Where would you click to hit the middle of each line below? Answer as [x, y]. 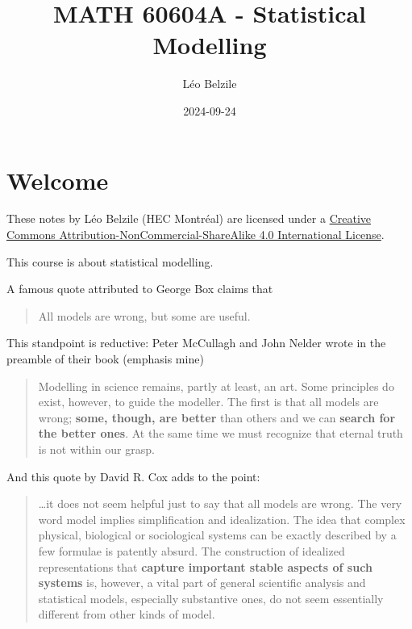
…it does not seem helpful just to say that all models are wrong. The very [220, 503]
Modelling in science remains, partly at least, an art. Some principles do [216, 386]
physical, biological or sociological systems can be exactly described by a [217, 535]
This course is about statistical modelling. [110, 261]
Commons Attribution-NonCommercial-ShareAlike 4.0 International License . [196, 235]
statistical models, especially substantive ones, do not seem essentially [211, 598]
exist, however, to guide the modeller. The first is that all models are [208, 402]
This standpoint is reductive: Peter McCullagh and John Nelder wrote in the [196, 343]
